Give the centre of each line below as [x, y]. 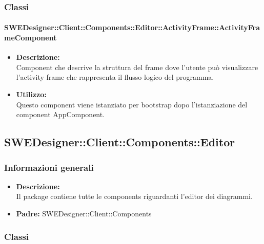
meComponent [31, 38]
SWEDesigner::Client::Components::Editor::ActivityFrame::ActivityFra [132, 27]
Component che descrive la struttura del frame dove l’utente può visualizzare [137, 67]
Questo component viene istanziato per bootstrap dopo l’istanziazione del [132, 104]
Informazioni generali [49, 167]
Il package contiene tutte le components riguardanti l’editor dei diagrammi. [134, 196]
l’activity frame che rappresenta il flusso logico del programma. [115, 77]
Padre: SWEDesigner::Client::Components [84, 213]
